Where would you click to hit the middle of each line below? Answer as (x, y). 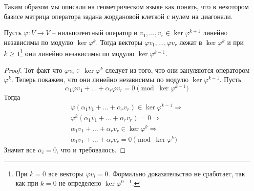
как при (27, 183)
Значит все (20, 149)
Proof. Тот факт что (33, 70)
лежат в (191, 42)
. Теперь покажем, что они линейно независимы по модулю (100, 79)
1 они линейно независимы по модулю (77, 53)
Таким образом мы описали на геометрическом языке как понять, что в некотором (127, 6)
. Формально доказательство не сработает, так (177, 173)
